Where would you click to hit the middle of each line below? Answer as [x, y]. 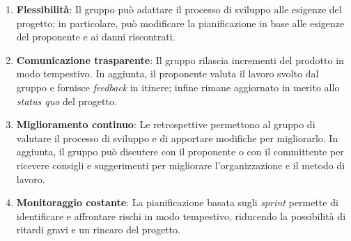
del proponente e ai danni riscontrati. [96, 37]
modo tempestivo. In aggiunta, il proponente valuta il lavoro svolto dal [167, 73]
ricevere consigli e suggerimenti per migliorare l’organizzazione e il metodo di [181, 165]
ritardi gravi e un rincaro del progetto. [98, 230]
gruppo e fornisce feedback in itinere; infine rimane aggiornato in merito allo [178, 87]
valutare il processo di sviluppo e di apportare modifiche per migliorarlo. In [177, 138]
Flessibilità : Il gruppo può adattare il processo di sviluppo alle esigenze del [179, 9]
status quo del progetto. [67, 101]
